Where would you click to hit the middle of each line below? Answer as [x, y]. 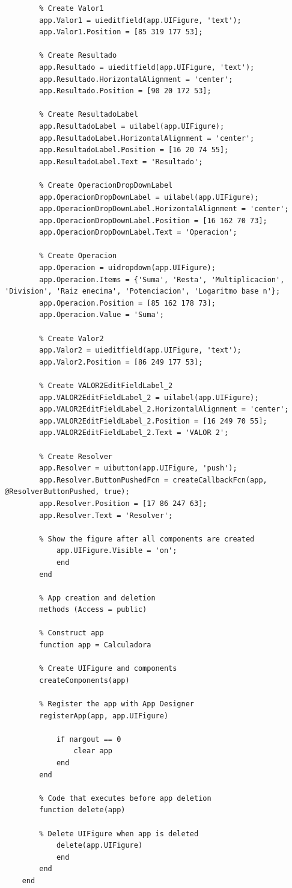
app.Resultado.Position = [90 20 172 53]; [125, 91]
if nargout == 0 [89, 739]
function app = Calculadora [95, 645]
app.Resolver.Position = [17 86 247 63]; [123, 503]
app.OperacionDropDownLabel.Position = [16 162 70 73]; [153, 220]
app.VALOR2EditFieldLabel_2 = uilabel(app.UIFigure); [149, 397]
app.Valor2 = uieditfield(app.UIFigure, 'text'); [140, 350]
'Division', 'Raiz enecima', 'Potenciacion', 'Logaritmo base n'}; [143, 291]
